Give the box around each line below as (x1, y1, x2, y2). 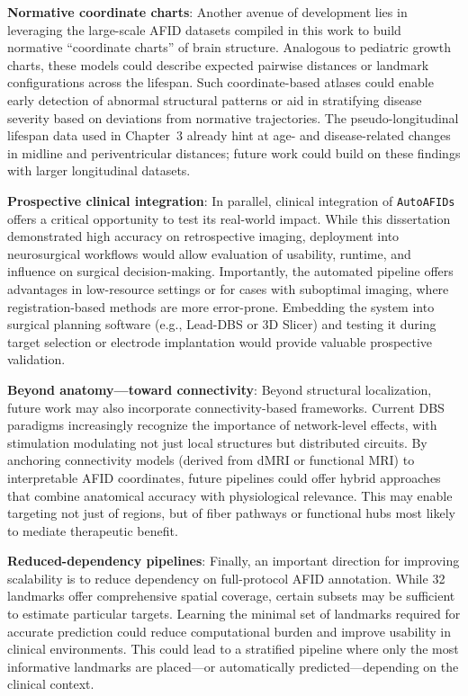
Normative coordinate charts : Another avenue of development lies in (7, 3, 408, 21)
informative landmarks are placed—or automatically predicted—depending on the (7, 656, 459, 675)
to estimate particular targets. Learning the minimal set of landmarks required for (7, 604, 461, 623)
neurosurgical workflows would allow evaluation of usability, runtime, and (7, 244, 411, 263)
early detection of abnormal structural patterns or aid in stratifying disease (7, 90, 422, 109)
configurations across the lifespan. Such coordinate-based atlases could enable (7, 73, 434, 92)
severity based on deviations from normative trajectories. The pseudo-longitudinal (7, 108, 459, 127)
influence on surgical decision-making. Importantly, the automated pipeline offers (7, 262, 454, 281)
